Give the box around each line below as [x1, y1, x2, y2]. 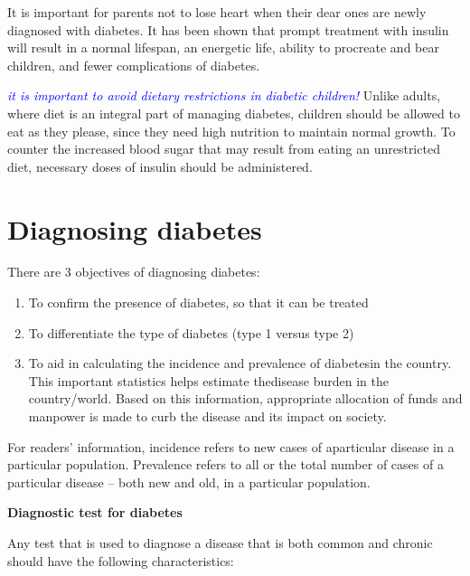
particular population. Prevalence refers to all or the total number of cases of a [7, 455, 444, 474]
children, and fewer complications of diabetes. [7, 55, 260, 74]
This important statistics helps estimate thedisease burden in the [28, 371, 389, 390]
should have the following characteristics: [7, 551, 234, 570]
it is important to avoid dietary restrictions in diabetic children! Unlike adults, [7, 86, 441, 105]
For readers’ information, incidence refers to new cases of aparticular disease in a [7, 437, 455, 456]
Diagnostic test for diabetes [7, 503, 183, 522]
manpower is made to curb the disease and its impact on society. [28, 407, 387, 426]
